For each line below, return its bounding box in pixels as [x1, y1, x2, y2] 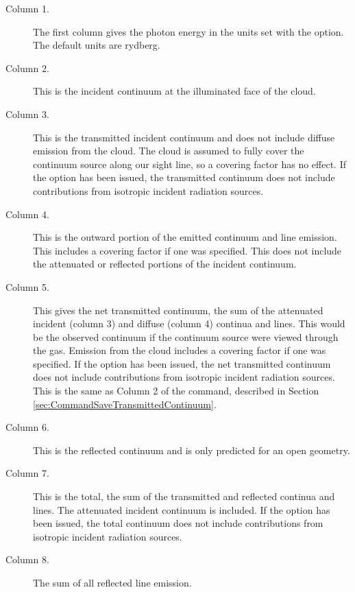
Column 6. [5, 420, 49, 434]
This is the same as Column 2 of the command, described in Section [33, 383, 319, 398]
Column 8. [5, 552, 49, 567]
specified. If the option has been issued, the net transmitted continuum [33, 356, 331, 370]
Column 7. [5, 466, 49, 480]
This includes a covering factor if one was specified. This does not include [33, 243, 342, 257]
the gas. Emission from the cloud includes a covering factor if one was [33, 343, 326, 357]
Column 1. [5, 1, 49, 15]
